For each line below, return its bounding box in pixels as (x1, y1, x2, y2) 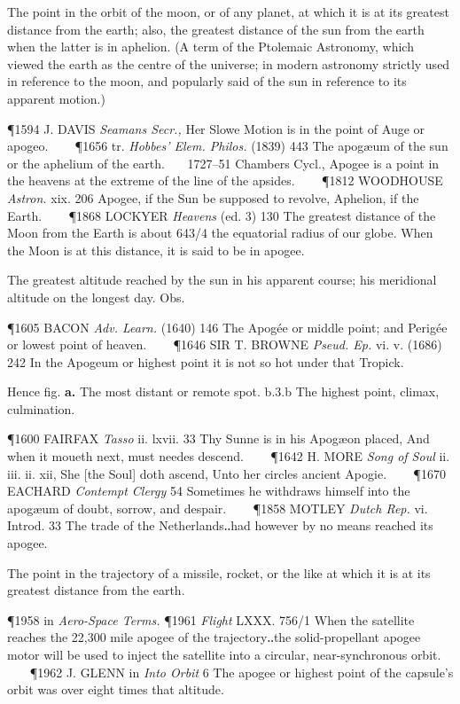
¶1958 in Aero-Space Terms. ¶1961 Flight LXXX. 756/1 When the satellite (7, 610, 415, 629)
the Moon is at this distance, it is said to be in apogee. (7, 240, 305, 259)
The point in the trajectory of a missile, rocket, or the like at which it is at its (7, 563, 431, 582)
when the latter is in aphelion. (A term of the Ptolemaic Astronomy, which (7, 37, 414, 56)
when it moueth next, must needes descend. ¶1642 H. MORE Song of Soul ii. (7, 447, 450, 465)
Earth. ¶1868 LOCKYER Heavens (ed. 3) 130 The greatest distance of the (7, 206, 436, 224)
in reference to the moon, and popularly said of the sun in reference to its (7, 72, 407, 90)
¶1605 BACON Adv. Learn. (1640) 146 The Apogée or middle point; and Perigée (7, 317, 448, 336)
